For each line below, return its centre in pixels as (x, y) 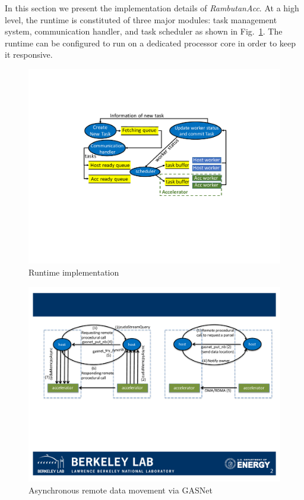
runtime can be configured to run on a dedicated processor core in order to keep (151, 43)
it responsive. (29, 54)
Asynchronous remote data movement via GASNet (121, 490)
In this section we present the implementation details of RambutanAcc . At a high (152, 8)
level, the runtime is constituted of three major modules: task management (141, 19)
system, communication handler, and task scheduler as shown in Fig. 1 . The (144, 31)
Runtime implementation (74, 272)
